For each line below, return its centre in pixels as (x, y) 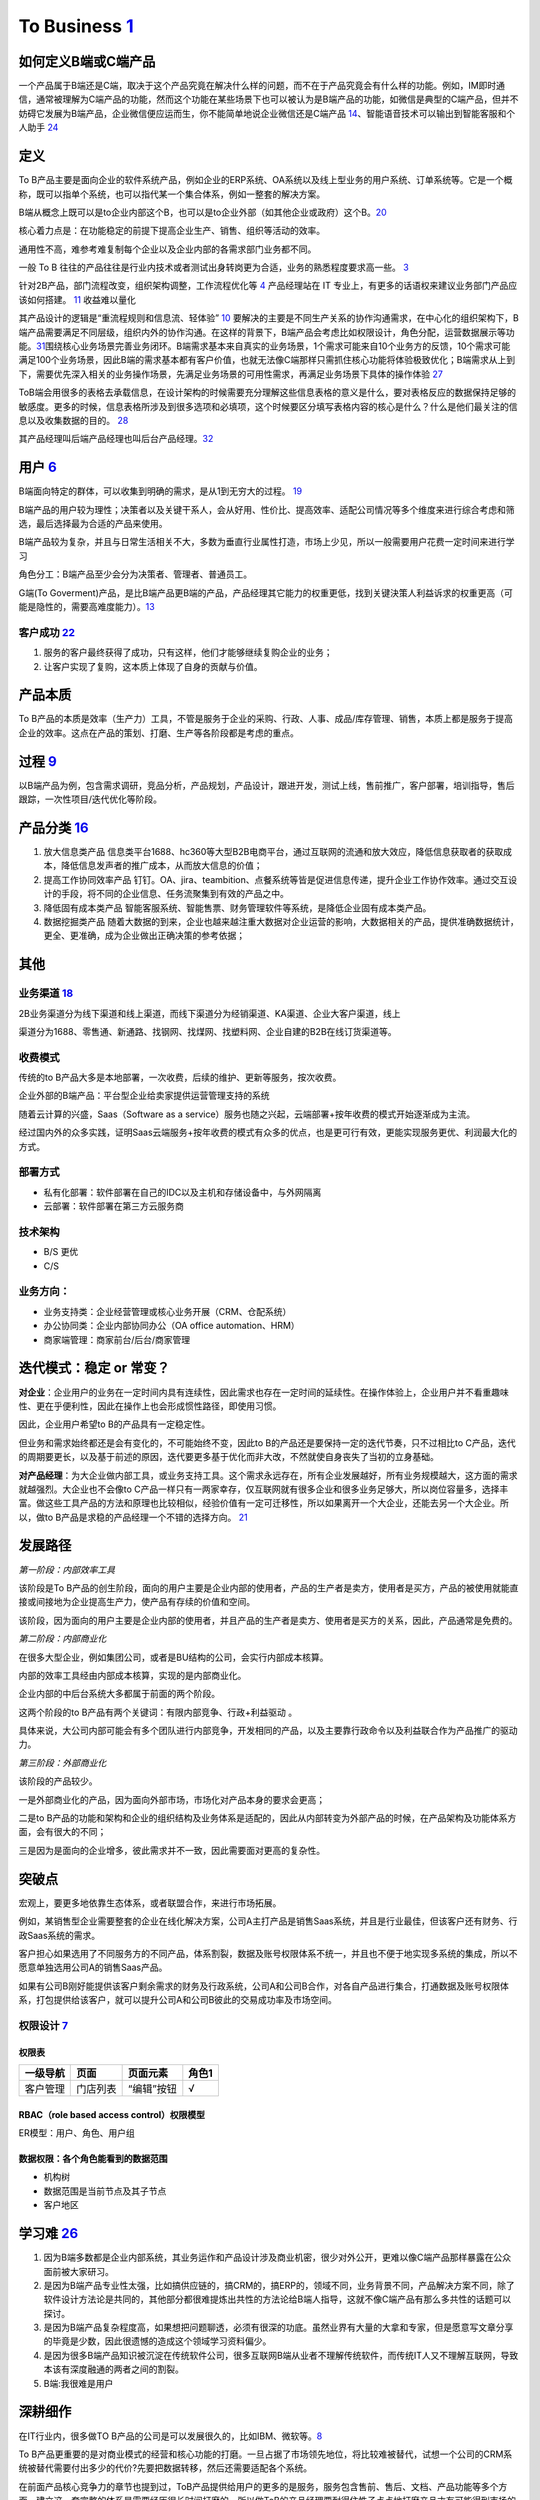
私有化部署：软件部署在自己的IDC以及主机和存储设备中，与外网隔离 (182, 1192)
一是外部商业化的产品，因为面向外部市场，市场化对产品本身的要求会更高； (171, 1799)
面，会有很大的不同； (62, 1832)
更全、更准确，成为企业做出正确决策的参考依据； (144, 936)
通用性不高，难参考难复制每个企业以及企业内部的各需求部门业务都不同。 (167, 249)
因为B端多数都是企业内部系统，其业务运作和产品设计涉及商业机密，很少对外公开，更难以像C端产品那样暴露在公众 (277, 2257)
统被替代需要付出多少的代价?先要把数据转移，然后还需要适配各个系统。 (165, 2468)
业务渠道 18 (46, 993)
